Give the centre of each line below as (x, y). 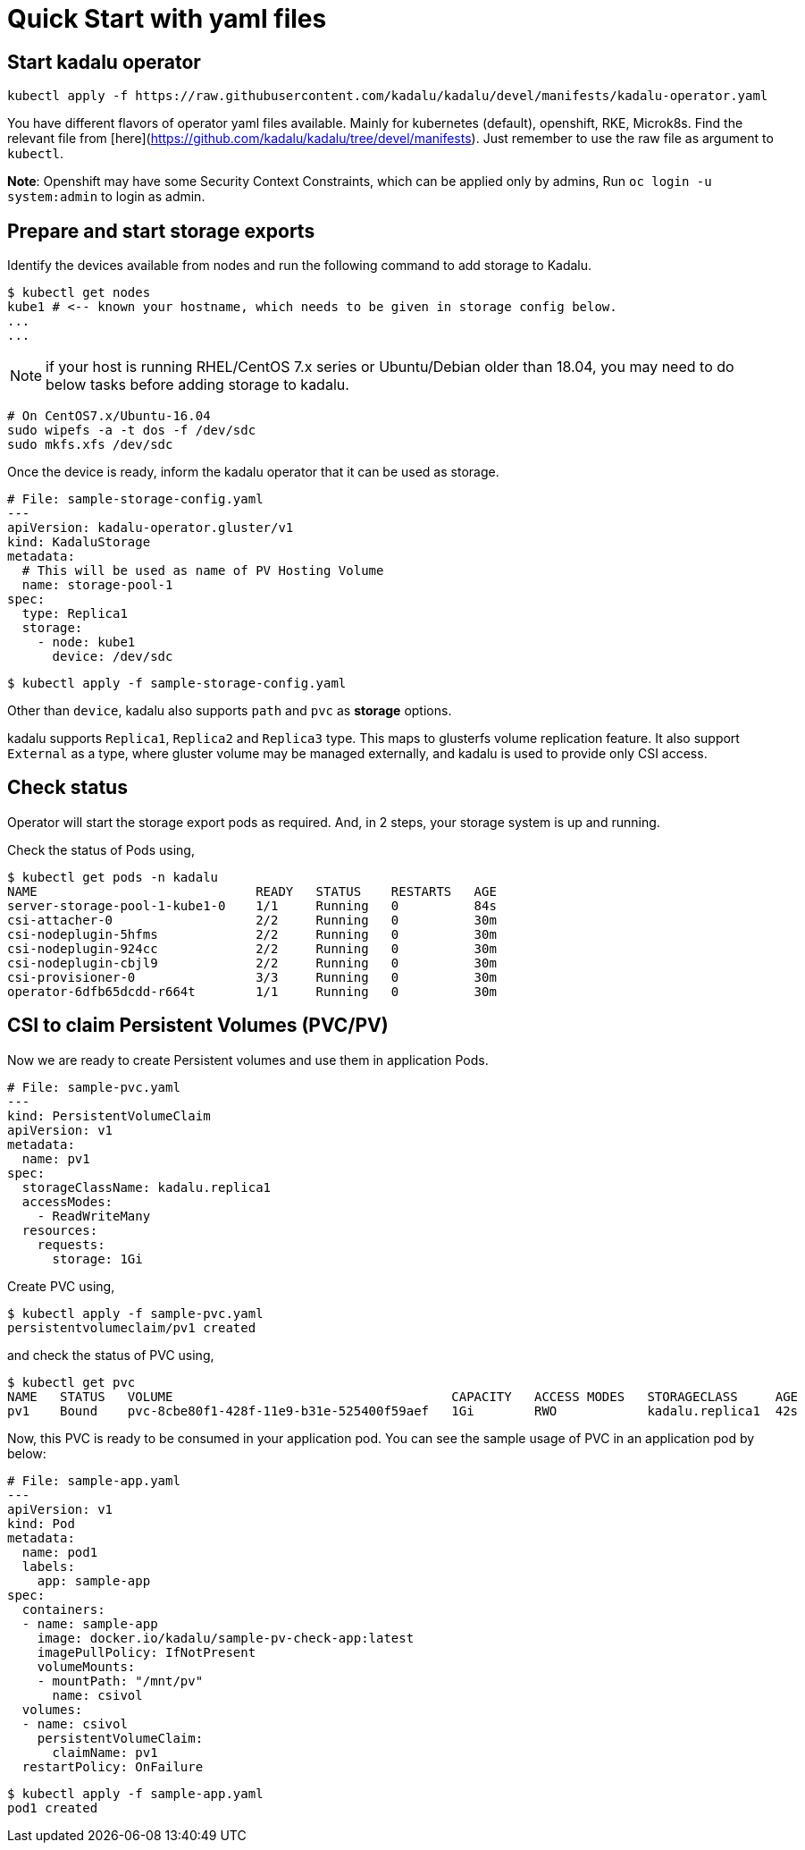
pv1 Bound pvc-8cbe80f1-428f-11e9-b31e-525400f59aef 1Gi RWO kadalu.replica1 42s (403, 1411)
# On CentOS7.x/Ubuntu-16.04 (109, 416)
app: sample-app (94, 1580)
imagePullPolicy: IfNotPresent (147, 1652)
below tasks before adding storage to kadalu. (197, 385)
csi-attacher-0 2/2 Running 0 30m (252, 920)
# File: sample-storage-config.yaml (135, 499)
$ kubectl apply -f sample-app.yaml (135, 1793)
